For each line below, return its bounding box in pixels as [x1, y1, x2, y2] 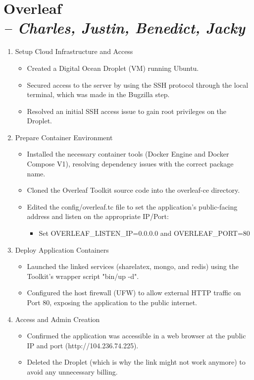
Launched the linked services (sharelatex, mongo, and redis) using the [27, 261, 239, 271]
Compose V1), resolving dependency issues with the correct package [27, 159, 234, 169]
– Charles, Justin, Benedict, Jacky [3, 17, 245, 38]
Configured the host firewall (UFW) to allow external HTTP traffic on [27, 287, 241, 298]
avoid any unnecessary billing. [27, 366, 118, 377]
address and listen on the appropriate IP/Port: [27, 211, 169, 221]
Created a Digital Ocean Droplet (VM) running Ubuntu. [27, 62, 199, 73]
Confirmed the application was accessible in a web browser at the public [27, 330, 246, 341]
